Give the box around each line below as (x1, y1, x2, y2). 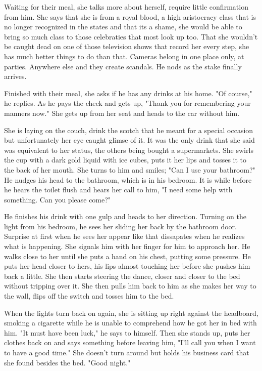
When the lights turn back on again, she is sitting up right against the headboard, (4, 307, 258, 318)
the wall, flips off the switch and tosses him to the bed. (4, 291, 174, 301)
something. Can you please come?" (4, 194, 111, 204)
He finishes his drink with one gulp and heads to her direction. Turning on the (4, 211, 247, 222)
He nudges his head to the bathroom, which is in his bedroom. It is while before (4, 174, 252, 185)
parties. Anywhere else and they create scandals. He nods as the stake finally (4, 61, 242, 71)
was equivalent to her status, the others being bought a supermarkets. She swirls (4, 144, 253, 155)
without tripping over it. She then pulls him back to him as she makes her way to (4, 280, 256, 291)
